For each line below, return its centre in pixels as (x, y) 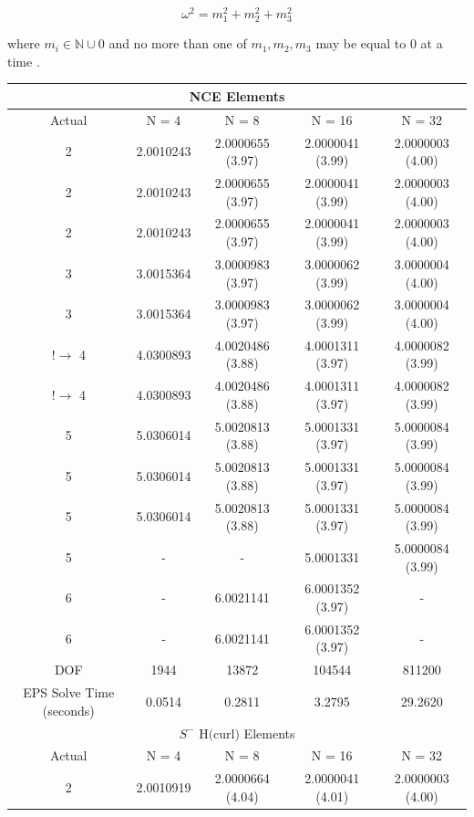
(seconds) (68, 710)
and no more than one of (178, 43)
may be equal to (361, 43)
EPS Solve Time (69, 692)
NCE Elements (237, 95)
